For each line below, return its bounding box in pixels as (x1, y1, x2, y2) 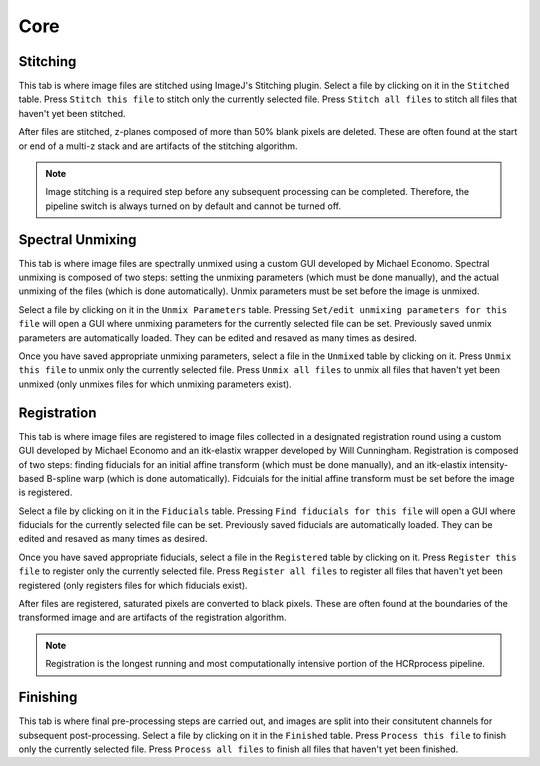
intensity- (468, 458, 509, 470)
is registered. (18, 486, 73, 499)
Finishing (18, 689, 78, 706)
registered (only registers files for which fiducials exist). (18, 579, 249, 591)
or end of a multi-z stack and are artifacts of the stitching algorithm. (18, 140, 299, 152)
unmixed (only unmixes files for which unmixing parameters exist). (18, 378, 292, 390)
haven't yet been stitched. (18, 107, 126, 119)
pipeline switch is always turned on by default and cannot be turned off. (45, 200, 342, 212)
